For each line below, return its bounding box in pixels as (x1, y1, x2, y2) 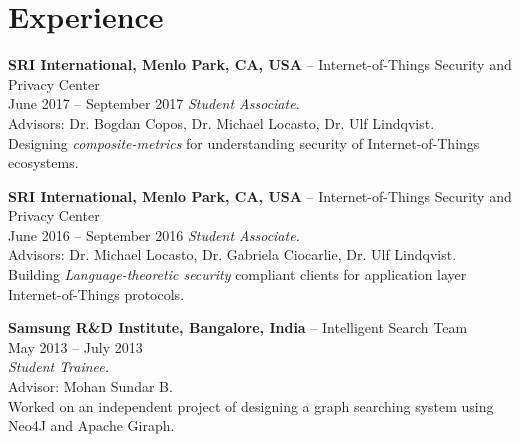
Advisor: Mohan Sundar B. (8, 376, 173, 397)
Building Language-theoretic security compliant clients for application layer (8, 264, 467, 285)
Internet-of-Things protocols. (8, 283, 185, 304)
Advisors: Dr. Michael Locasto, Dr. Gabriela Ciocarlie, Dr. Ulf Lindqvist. (8, 244, 457, 265)
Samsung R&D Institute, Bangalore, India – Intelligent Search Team (8, 317, 468, 338)
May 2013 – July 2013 (8, 336, 143, 357)
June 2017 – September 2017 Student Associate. (8, 93, 300, 114)
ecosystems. (8, 152, 79, 173)
